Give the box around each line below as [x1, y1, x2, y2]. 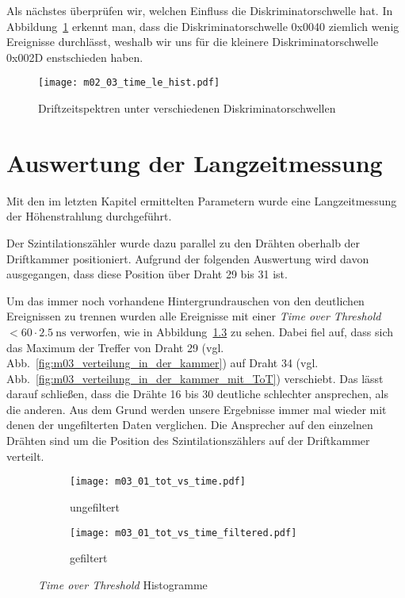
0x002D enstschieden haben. [6, 48, 143, 65]
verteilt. [6, 447, 44, 464]
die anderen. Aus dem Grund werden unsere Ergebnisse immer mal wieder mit [6, 401, 387, 417]
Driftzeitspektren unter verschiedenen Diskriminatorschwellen [38, 100, 336, 117]
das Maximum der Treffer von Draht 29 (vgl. [6, 339, 224, 355]
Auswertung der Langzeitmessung [6, 146, 383, 178]
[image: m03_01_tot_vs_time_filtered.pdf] [70, 527, 297, 539]
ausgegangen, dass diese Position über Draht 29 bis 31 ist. [6, 266, 288, 282]
